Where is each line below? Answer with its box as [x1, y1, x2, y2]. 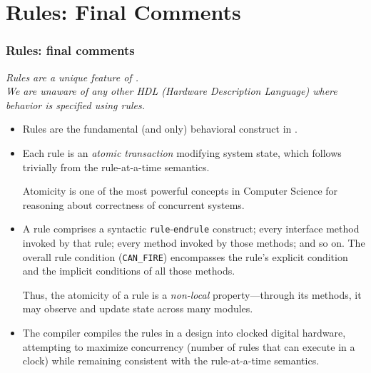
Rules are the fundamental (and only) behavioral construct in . [22, 121, 298, 136]
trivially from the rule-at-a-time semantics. [22, 159, 210, 174]
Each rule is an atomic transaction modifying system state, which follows [22, 145, 342, 160]
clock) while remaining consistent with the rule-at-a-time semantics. [22, 353, 320, 368]
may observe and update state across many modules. [22, 301, 253, 316]
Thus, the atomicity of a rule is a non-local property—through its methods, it [22, 287, 362, 302]
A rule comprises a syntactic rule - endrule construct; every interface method [22, 221, 360, 236]
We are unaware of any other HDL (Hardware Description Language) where [6, 83, 337, 98]
